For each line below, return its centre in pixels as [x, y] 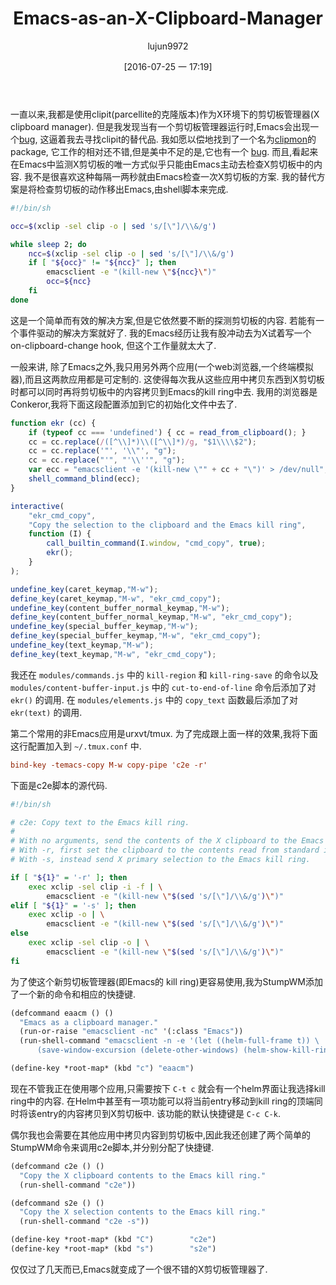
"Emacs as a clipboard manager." [89, 1022]
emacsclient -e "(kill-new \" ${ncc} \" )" [131, 272]
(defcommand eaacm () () [62, 1013]
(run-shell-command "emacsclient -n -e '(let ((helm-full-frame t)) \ [169, 1041]
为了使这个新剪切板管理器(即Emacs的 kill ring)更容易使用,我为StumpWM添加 [166, 981]
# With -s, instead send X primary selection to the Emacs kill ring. [160, 860]
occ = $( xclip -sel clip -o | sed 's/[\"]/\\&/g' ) [113, 226]
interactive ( [37, 506]
